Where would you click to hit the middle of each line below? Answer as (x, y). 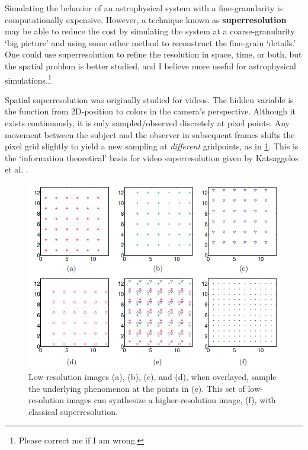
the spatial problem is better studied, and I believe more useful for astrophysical (150, 66)
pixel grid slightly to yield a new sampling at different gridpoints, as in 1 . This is (152, 146)
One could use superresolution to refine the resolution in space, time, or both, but (153, 54)
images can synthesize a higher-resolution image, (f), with (171, 400)
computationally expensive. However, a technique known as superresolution (146, 19)
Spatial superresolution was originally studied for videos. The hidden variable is (149, 99)
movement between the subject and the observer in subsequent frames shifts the (150, 134)
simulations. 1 (28, 79)
